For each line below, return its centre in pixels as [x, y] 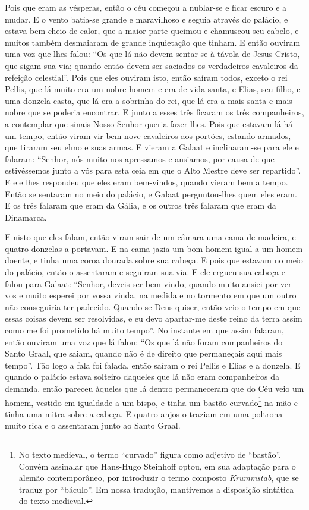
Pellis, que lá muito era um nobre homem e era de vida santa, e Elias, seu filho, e [153, 89]
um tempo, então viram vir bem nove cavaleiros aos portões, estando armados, [148, 135]
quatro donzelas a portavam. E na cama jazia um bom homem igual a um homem [154, 248]
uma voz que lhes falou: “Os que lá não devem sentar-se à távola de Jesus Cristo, [152, 54]
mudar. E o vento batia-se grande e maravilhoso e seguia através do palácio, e [146, 19]
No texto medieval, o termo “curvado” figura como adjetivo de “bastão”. [150, 454]
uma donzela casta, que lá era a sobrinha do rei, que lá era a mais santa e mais [149, 100]
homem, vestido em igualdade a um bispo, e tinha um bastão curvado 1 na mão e [151, 401]
